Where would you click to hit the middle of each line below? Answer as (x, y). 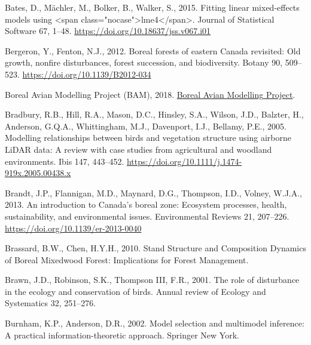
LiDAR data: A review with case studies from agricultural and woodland (138, 149)
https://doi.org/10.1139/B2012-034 (87, 74)
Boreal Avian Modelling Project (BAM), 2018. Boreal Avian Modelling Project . (150, 94)
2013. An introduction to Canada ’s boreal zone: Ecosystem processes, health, (146, 204)
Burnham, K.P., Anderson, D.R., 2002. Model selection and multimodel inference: (155, 323)
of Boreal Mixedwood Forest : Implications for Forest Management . (127, 259)
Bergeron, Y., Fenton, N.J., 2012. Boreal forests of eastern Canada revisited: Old (153, 50)
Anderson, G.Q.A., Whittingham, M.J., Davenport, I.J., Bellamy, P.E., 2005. (146, 126)
